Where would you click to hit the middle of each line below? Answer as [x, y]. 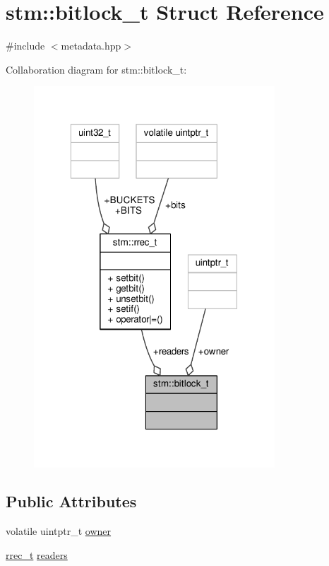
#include [25, 46]
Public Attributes [71, 501]
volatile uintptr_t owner [59, 531]
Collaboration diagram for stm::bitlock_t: [96, 69]
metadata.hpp [91, 46]
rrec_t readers [37, 554]
